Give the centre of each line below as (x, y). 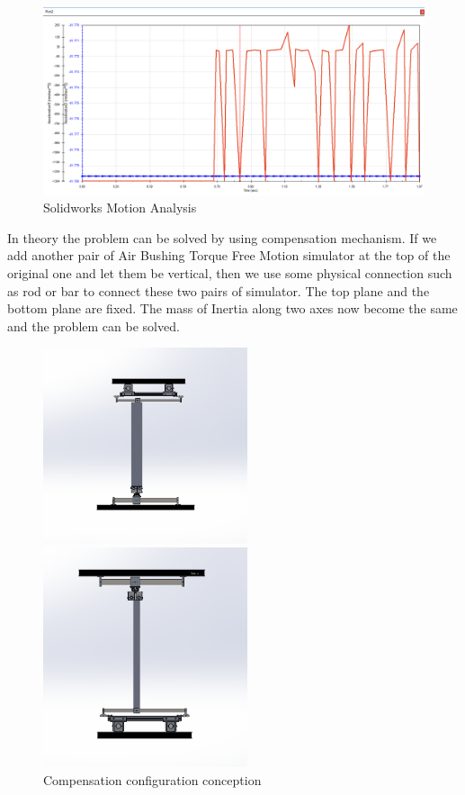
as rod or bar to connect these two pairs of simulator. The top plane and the (219, 290)
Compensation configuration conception (152, 779)
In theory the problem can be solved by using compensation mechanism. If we (222, 237)
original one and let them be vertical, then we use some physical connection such (230, 273)
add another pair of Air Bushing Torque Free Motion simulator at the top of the (229, 255)
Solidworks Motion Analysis (120, 208)
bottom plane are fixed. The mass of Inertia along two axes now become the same (232, 308)
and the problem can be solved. (94, 325)
